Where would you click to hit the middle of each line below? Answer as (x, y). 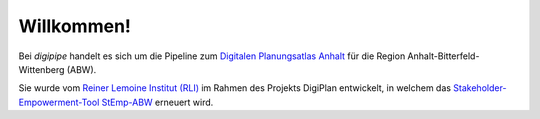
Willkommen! (75, 26)
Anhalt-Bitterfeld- (443, 56)
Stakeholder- (480, 88)
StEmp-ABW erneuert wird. (157, 102)
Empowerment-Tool (59, 102)
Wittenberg (41, 69)
